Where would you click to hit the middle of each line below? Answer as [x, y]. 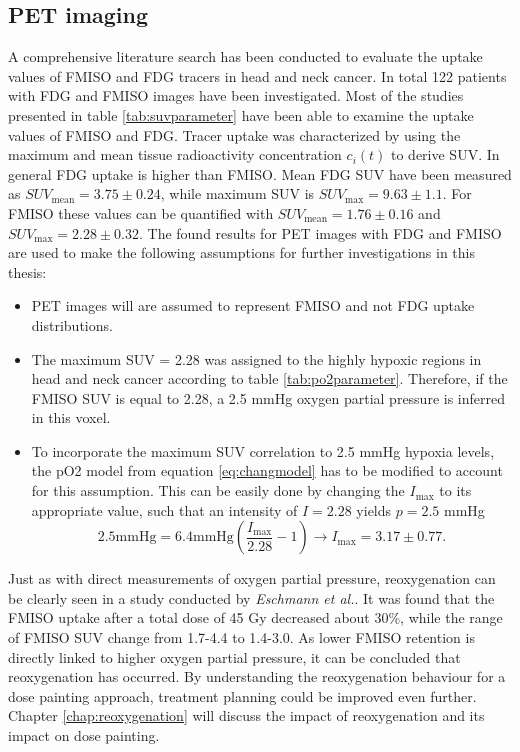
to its [455, 490]
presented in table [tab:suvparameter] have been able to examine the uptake [241, 114]
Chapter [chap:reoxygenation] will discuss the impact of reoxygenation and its [246, 715]
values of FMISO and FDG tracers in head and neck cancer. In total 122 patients [257, 75]
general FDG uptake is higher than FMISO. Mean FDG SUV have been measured [260, 173]
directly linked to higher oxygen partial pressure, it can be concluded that [234, 656]
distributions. [72, 324]
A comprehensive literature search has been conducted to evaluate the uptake [245, 56]
